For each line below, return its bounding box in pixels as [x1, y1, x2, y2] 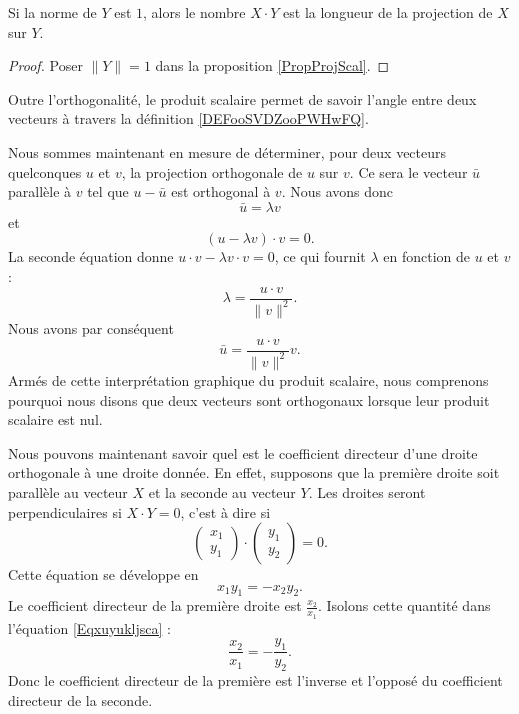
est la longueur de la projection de [283, 2, 493, 22]
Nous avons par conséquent [8, 317, 174, 338]
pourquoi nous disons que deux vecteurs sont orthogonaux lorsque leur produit [8, 389, 490, 410]
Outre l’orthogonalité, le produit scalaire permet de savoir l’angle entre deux [8, 88, 477, 109]
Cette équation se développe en [8, 564, 199, 585]
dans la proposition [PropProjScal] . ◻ [155, 55, 390, 76]
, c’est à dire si [180, 501, 271, 522]
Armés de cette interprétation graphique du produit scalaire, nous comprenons [8, 369, 489, 390]
